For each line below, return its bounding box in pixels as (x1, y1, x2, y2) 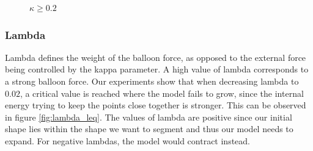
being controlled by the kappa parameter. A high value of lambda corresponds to (5, 63, 309, 75)
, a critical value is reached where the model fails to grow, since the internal (20, 86, 304, 99)
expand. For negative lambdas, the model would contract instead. (5, 134, 251, 147)
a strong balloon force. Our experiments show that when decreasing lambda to (5, 75, 299, 87)
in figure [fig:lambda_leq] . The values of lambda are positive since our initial (5, 110, 292, 123)
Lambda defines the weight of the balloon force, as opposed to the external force (5, 51, 306, 63)
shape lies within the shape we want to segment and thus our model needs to (5, 122, 293, 135)
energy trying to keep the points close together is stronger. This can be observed (5, 99, 306, 111)
